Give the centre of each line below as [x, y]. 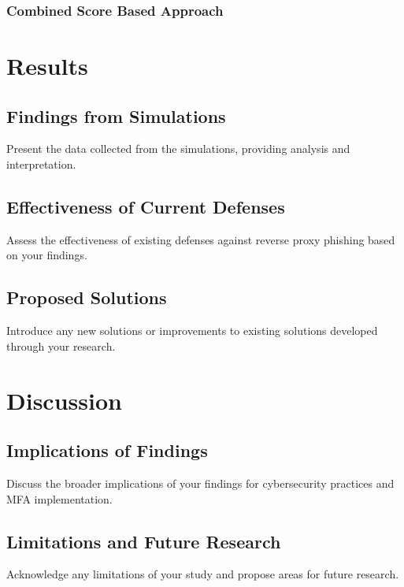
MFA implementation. [59, 498]
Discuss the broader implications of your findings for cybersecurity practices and [200, 483]
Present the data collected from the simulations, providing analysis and [178, 149]
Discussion [64, 400]
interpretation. [41, 164]
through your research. [61, 346]
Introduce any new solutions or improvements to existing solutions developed [192, 331]
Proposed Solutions [87, 297]
